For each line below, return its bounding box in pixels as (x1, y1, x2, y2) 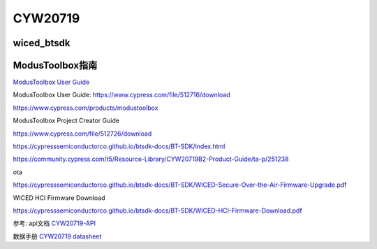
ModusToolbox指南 (13, 59, 98, 71)
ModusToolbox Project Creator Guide (13, 116, 120, 125)
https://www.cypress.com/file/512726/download (13, 129, 152, 138)
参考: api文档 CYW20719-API (13, 219, 96, 227)
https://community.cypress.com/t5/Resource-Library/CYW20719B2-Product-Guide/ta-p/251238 (13, 155, 289, 164)
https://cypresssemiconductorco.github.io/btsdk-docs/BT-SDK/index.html (13, 142, 226, 150)
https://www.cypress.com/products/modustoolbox (13, 104, 158, 112)
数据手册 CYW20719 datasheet (13, 232, 102, 241)
